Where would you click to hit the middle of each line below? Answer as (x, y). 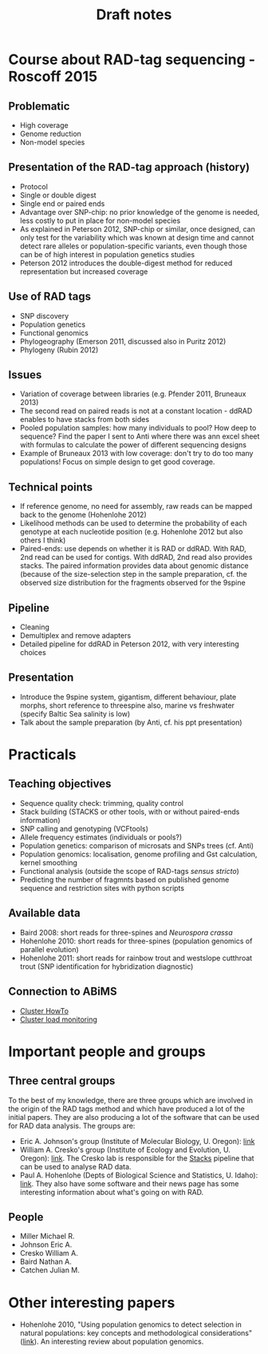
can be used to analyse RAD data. (75, 1166)
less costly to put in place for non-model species (100, 220)
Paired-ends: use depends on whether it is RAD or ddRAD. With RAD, (133, 549)
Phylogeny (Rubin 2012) (59, 350)
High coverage (44, 125)
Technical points (51, 487)
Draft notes (134, 15)
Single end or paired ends (62, 203)
